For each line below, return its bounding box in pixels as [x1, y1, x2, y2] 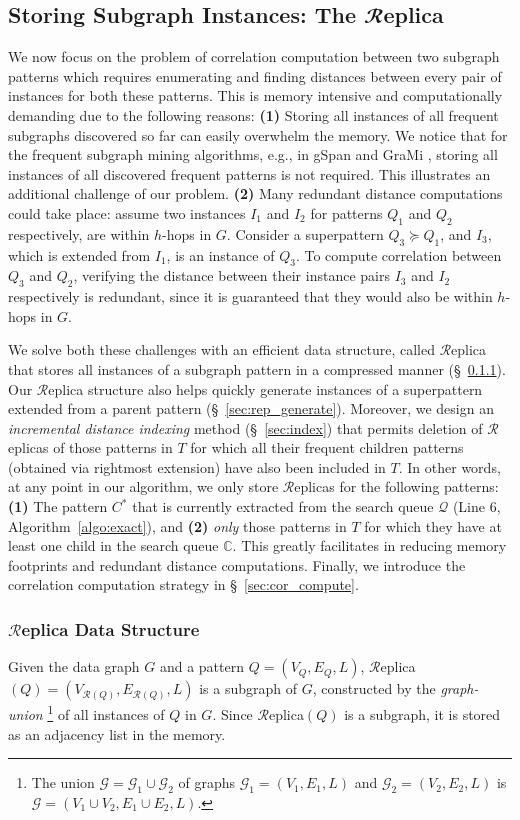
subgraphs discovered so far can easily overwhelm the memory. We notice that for [8, 124, 508, 145]
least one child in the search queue [8, 535, 219, 556]
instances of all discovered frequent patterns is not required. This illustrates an [8, 163, 491, 184]
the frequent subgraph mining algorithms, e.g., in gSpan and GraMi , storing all [8, 144, 498, 165]
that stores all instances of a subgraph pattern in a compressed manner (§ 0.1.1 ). [8, 358, 506, 379]
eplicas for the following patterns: [294, 476, 499, 497]
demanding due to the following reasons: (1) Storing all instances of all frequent [8, 104, 499, 125]
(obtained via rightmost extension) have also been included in [8, 456, 386, 477]
